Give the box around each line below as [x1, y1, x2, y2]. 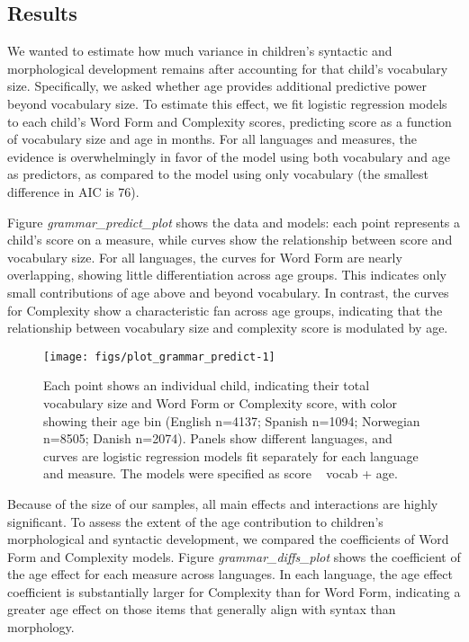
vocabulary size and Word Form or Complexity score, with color [43, 393, 397, 412]
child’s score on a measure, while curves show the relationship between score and [7, 230, 453, 249]
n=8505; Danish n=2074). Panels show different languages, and [43, 429, 392, 448]
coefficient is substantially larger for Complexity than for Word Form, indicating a [7, 582, 461, 601]
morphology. [7, 618, 75, 637]
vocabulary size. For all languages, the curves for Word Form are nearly [7, 247, 402, 266]
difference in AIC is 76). [7, 182, 140, 201]
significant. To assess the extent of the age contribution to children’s [7, 512, 383, 531]
